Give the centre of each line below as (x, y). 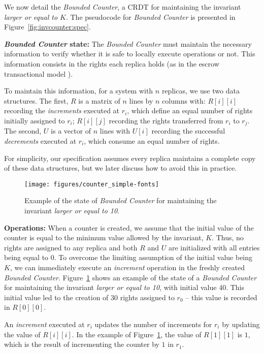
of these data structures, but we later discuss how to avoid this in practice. (120, 168)
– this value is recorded (221, 297)
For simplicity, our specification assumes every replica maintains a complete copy (130, 158)
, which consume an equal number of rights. (152, 140)
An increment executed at (44, 324)
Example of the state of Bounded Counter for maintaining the (121, 200)
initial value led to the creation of (56, 297)
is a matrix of (99, 100)
